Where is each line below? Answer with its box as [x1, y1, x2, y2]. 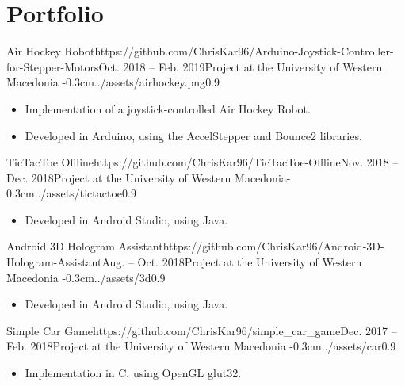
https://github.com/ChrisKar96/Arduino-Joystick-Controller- [94, 43, 394, 59]
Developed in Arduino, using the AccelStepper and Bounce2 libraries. [25, 127, 362, 143]
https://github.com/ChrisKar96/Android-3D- [162, 238, 384, 254]
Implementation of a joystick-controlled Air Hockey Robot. [25, 100, 311, 117]
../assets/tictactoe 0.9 [34, 185, 136, 201]
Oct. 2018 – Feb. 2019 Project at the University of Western [98, 58, 383, 75]
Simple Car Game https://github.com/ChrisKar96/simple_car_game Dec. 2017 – [6, 322, 397, 338]
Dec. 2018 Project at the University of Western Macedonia [6, 169, 287, 185]
